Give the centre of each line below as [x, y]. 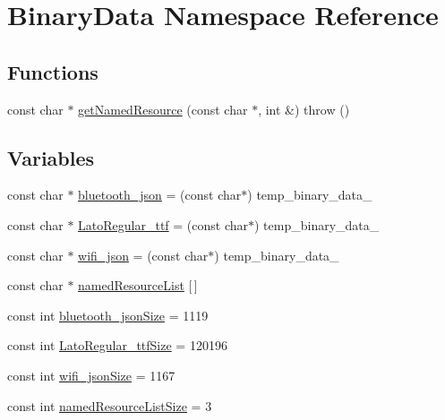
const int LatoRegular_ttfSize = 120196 [117, 345]
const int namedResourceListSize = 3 [110, 405]
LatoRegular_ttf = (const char [163, 224]
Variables [51, 157]
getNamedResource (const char [163, 109]
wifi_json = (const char [143, 255]
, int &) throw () [304, 109]
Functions [53, 71]
